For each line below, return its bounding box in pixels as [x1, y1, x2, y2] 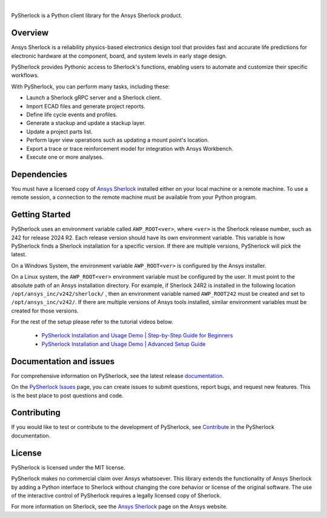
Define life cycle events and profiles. [26, 111, 117, 118]
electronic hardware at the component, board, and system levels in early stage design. [11, 52, 227, 59]
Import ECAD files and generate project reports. [26, 102, 145, 110]
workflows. [11, 71, 39, 79]
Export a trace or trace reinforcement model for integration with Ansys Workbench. [26, 145, 234, 152]
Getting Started [11, 210, 71, 220]
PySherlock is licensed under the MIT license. [11, 463, 125, 471]
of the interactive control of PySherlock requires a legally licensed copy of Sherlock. [11, 491, 222, 499]
